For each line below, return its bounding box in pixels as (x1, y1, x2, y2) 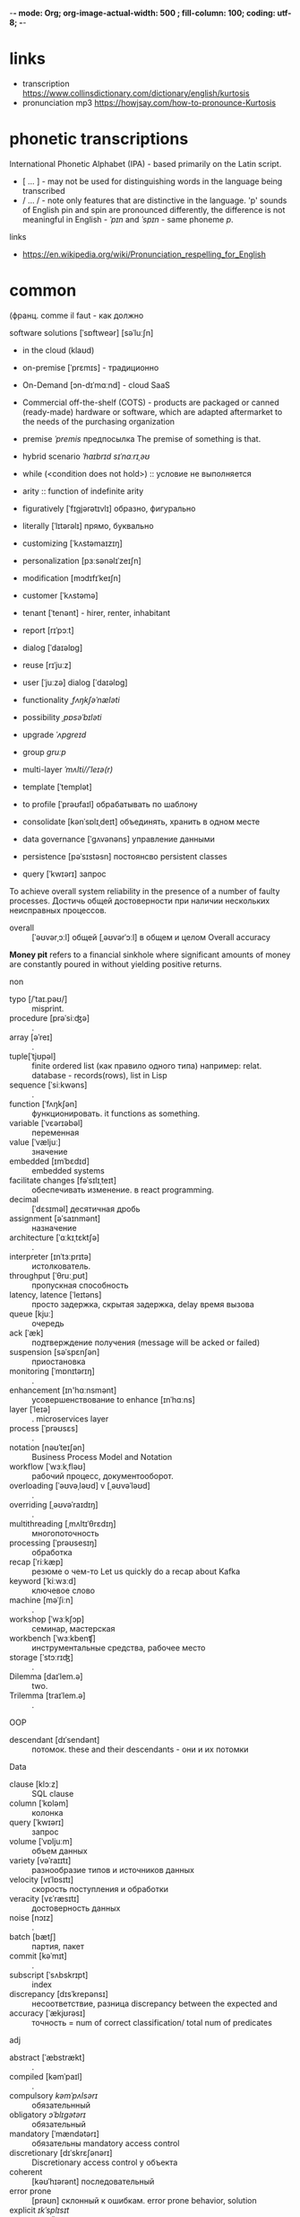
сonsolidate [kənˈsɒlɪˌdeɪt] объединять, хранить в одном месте (21, 816, 261, 827)
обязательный (31, 2118, 87, 2129)
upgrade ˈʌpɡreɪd (21, 729, 87, 740)
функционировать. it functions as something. (31, 1108, 200, 1119)
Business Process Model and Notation (31, 1451, 173, 1462)
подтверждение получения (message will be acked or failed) (31, 1337, 261, 1348)
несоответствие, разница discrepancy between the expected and (31, 1998, 278, 2009)
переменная (31, 1127, 80, 1138)
